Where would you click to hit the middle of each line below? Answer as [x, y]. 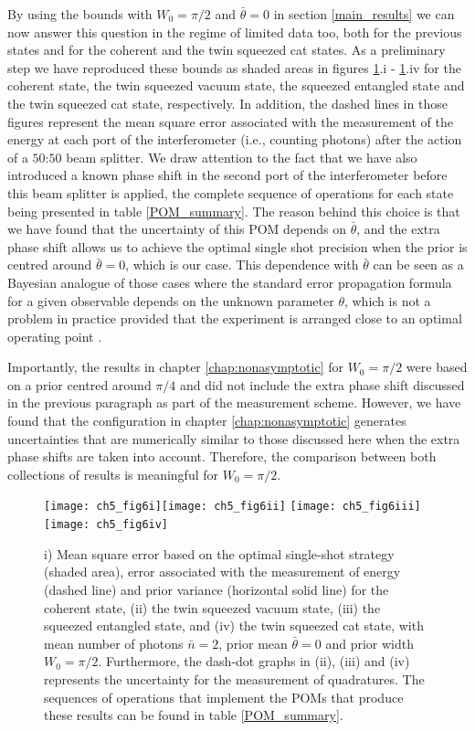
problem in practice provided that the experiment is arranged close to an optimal [235, 318]
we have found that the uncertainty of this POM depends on [177, 229]
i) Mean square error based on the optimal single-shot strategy [219, 553]
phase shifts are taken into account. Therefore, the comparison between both [222, 456]
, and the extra [398, 229]
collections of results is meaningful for [113, 474]
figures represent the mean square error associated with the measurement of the [230, 121]
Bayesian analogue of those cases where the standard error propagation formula [230, 282]
